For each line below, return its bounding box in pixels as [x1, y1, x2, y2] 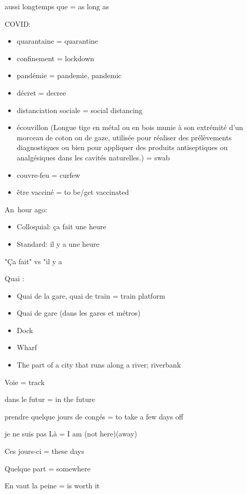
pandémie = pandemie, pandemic [16, 70, 122, 81]
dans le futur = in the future [5, 394, 95, 405]
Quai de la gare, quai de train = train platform [16, 290, 165, 301]
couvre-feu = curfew [16, 169, 81, 180]
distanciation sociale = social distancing [16, 104, 143, 115]
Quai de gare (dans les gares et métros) [16, 307, 141, 318]
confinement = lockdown [16, 52, 94, 63]
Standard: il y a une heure [16, 238, 100, 249]
